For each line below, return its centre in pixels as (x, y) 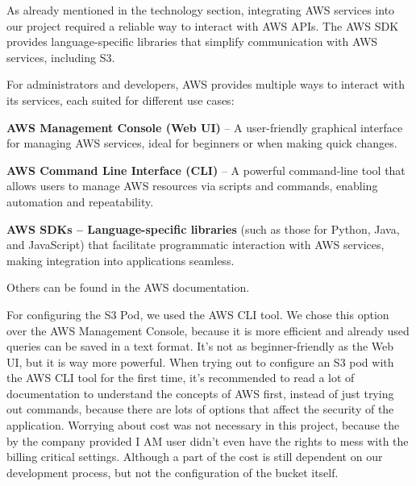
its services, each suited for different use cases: (121, 100)
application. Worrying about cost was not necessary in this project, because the (203, 425)
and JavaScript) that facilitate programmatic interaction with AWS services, (196, 245)
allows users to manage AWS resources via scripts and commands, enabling (192, 186)
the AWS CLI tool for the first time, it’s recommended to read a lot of (181, 378)
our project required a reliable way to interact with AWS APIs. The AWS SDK (203, 25)
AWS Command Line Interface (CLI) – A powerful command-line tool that (206, 170)
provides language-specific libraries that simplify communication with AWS (192, 42)
